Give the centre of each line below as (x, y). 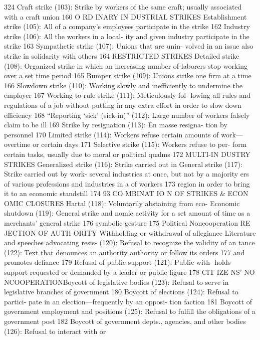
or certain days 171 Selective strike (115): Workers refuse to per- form (140, 144)
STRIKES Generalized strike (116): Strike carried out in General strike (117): (123, 164)
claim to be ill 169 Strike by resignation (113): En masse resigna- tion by (116, 125)
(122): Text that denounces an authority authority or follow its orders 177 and (124, 252)
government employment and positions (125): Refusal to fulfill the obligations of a (130, 311)
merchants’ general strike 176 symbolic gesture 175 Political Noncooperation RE (127, 223)
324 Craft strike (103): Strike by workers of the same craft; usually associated (123, 7)
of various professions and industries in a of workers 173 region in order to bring (127, 183)
